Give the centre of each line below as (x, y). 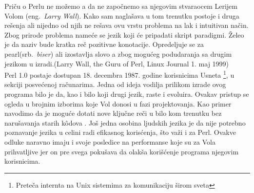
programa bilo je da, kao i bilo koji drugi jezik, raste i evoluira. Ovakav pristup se (127, 94)
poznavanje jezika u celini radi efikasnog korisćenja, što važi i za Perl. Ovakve (120, 132)
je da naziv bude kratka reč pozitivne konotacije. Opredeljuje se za (104, 44)
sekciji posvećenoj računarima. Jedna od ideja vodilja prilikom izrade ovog (115, 84)
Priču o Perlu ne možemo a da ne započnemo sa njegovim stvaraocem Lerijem (121, 6)
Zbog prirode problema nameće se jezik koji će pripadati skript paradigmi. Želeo (124, 34)
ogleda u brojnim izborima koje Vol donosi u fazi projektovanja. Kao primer (118, 103)
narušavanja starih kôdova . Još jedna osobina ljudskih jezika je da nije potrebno (125, 122)
